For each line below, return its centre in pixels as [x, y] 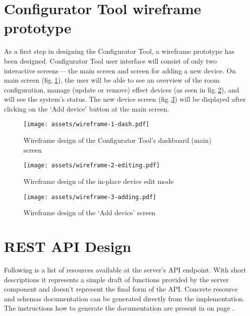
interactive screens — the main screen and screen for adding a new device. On [120, 70]
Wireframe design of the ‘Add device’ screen [90, 213]
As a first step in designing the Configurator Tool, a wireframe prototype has [119, 51]
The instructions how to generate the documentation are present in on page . [119, 308]
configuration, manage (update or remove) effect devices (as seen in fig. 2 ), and [122, 89]
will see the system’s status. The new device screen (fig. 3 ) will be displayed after [125, 99]
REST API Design [68, 246]
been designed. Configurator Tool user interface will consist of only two [110, 60]
